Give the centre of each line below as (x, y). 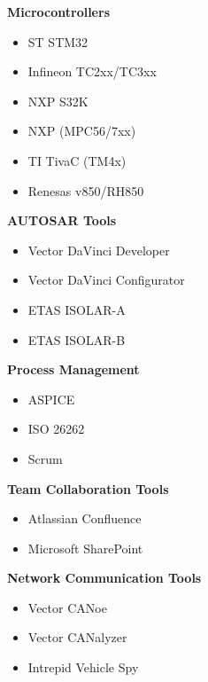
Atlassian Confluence (85, 518)
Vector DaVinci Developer (99, 250)
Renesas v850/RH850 (86, 190)
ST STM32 (58, 41)
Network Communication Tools (104, 578)
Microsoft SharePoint (85, 548)
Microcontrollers (58, 12)
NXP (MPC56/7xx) (82, 131)
